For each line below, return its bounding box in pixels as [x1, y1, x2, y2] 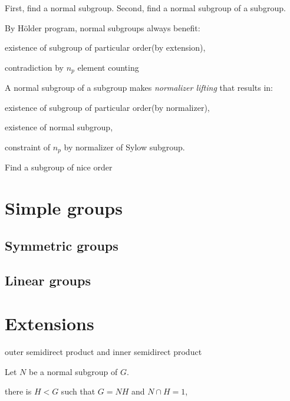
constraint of [5, 141, 51, 153]
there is [5, 385, 32, 397]
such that [61, 385, 95, 397]
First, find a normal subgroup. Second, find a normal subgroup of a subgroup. [5, 2, 286, 14]
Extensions [5, 311, 94, 336]
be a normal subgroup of [28, 365, 118, 377]
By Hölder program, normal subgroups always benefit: [5, 21, 200, 34]
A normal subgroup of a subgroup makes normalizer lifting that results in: [5, 81, 273, 94]
